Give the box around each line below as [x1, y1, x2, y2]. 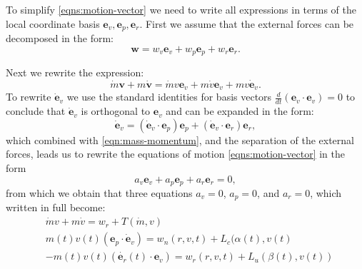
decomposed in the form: [6, 31, 114, 46]
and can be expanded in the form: [166, 103, 314, 118]
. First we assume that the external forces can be [139, 16, 354, 31]
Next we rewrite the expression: [6, 65, 144, 80]
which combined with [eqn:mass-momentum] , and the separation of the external [6, 132, 354, 147]
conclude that [6, 103, 66, 118]
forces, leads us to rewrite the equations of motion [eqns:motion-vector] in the [6, 146, 345, 161]
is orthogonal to [81, 103, 151, 118]
